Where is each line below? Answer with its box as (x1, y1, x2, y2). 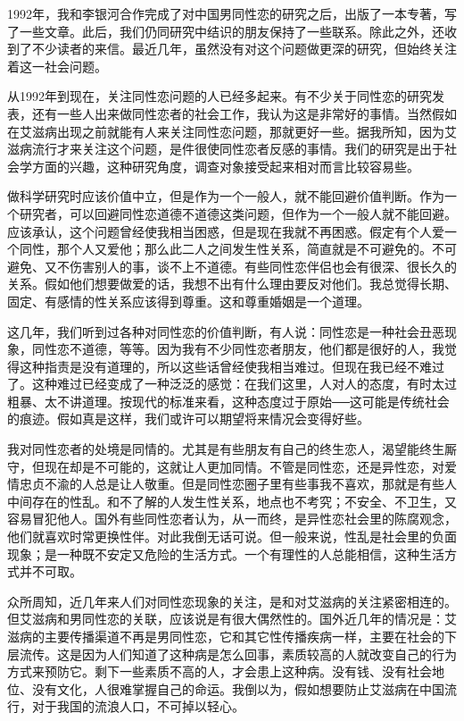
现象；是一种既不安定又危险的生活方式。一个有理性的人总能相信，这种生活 (7, 544, 444, 563)
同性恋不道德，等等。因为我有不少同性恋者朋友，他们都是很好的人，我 (31, 340, 444, 358)
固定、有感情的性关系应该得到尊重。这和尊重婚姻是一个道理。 (7, 291, 369, 310)
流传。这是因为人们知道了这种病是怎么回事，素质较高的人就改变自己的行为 (19, 644, 457, 663)
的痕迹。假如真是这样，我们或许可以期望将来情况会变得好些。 (7, 409, 369, 428)
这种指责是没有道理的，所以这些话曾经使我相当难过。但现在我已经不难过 (19, 356, 444, 375)
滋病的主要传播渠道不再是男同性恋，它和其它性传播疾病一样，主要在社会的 (7, 627, 444, 645)
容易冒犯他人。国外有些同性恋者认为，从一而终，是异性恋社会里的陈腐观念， (7, 509, 457, 528)
